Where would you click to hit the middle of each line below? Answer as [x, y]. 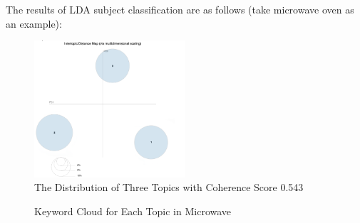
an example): [34, 23]
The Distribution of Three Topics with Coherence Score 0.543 [169, 187]
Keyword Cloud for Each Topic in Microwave [133, 211]
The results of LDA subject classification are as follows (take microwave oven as [180, 9]
